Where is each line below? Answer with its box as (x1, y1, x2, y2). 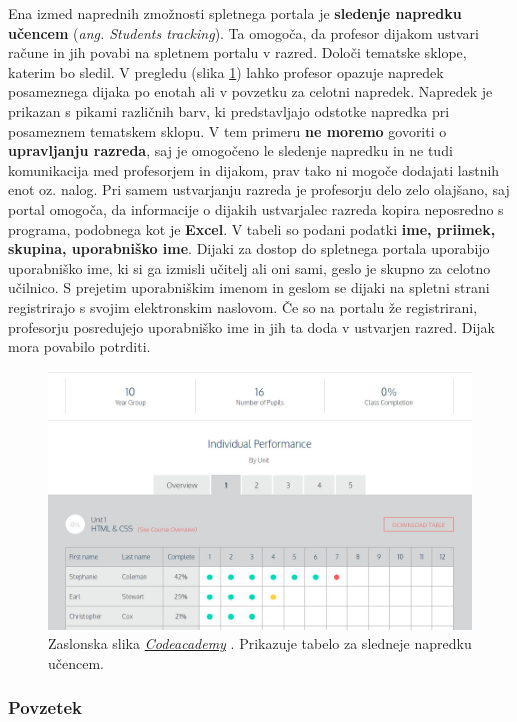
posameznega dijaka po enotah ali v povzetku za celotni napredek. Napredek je (8, 81, 493, 102)
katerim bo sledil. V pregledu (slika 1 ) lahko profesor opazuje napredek (8, 61, 444, 82)
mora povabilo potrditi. (8, 336, 151, 357)
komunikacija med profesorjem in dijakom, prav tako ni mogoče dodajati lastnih (8, 159, 500, 180)
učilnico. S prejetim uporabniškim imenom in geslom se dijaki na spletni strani (8, 277, 490, 298)
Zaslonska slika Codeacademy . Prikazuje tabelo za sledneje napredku (48, 633, 472, 654)
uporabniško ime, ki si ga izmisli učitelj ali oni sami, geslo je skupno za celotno (8, 257, 491, 278)
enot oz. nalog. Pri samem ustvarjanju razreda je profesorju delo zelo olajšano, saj (8, 179, 510, 200)
